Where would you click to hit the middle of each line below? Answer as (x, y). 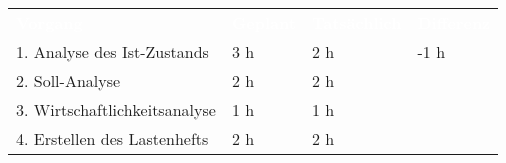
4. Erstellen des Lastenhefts (112, 138)
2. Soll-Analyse (68, 80)
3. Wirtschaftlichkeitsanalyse (116, 109)
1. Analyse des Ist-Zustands (112, 51)
